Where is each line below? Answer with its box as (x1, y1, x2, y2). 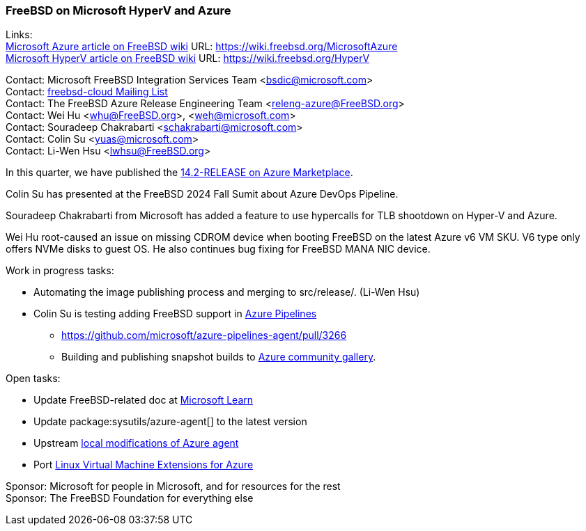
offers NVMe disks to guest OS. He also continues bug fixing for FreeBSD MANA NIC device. (6, 243, 431, 255)
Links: (6, 29, 33, 41)
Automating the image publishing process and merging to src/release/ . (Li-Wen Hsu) (33, 286, 420, 299)
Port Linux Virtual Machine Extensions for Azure (33, 459, 254, 471)
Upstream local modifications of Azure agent (33, 437, 239, 450)
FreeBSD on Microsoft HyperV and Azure (6, 3, 231, 17)
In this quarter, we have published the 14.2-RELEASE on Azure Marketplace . (6, 166, 353, 179)
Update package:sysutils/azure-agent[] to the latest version (33, 415, 307, 428)
